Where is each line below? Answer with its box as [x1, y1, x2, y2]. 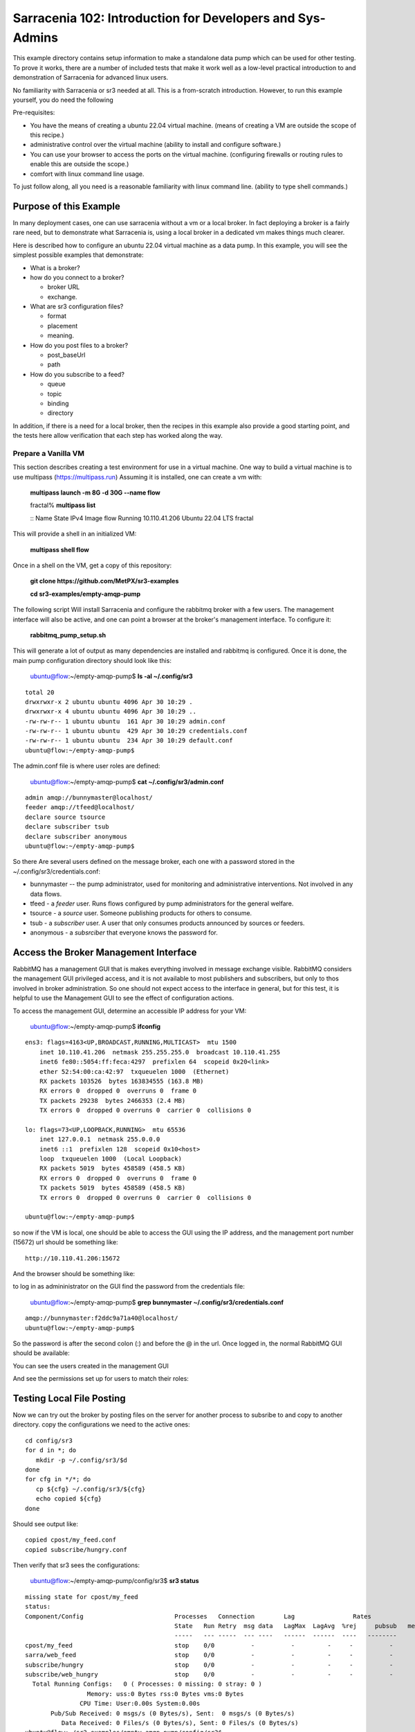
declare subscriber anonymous [25, 832, 128, 840]
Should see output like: [12, 1519, 79, 1528]
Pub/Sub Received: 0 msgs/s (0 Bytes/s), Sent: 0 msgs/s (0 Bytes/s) [50, 1709, 295, 1717]
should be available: [12, 1349, 71, 1357]
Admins [12, 30, 59, 45]
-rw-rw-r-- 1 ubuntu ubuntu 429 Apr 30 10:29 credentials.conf [25, 727, 248, 735]
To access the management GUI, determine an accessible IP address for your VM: [12, 1007, 247, 1015]
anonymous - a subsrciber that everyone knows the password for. [30, 928, 218, 937]
